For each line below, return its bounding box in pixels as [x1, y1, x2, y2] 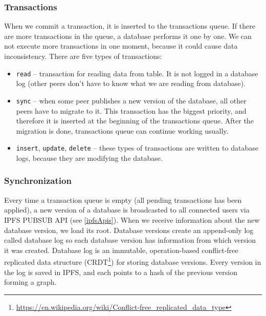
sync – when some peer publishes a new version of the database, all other [16, 95, 247, 106]
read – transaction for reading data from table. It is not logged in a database [16, 68, 258, 78]
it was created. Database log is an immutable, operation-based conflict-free [4, 244, 238, 255]
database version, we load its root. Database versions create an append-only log [4, 224, 254, 235]
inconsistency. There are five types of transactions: [4, 51, 162, 61]
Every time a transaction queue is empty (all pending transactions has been [4, 194, 242, 205]
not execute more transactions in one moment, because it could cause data [4, 40, 238, 51]
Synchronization [4, 174, 72, 187]
